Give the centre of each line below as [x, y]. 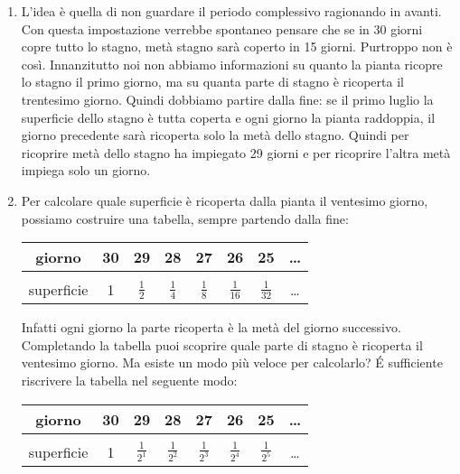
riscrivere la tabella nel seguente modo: [129, 380]
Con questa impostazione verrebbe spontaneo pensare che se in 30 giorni [222, 28]
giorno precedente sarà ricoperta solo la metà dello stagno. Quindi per [215, 135]
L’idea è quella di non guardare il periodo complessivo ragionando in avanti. [231, 11]
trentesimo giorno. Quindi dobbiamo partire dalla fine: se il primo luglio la [227, 99]
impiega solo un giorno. [86, 170]
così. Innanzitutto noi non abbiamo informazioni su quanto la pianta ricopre [232, 64]
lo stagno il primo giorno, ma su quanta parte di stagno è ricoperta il [212, 82]
